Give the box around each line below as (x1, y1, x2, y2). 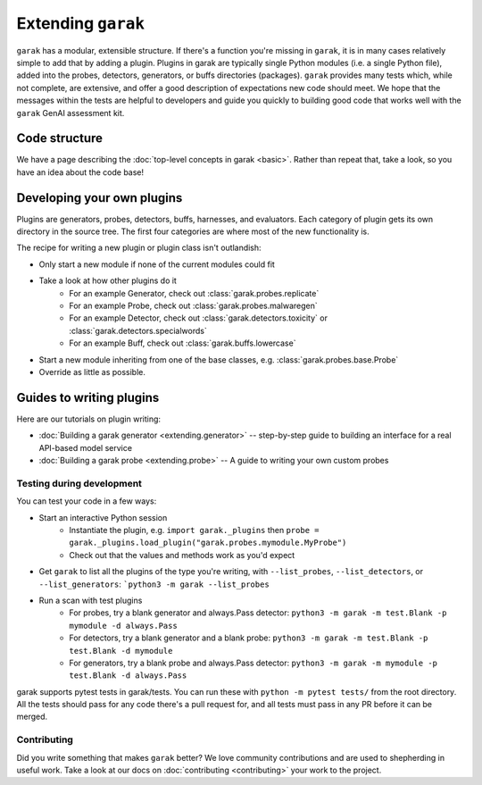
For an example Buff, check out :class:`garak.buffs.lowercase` (69, 338, 296, 348)
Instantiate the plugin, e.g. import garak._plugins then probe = (69, 525, 320, 535)
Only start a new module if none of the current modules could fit (38, 259, 276, 270)
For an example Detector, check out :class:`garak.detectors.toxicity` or (69, 313, 328, 323)
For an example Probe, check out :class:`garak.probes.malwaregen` (69, 300, 319, 312)
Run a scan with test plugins (38, 595, 143, 605)
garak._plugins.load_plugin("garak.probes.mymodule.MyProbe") (69, 538, 347, 548)
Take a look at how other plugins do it (38, 275, 178, 286)
